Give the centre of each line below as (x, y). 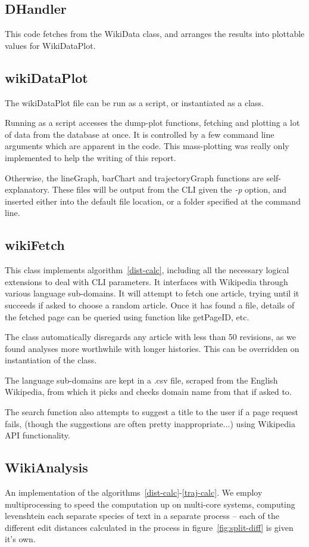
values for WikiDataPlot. (50, 45)
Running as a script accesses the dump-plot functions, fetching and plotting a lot (152, 123)
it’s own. (20, 539)
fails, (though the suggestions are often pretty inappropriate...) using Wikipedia (150, 423)
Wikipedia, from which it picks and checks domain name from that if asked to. (148, 392)
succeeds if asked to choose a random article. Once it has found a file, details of (150, 305)
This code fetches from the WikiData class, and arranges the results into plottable (155, 34)
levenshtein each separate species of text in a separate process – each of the (142, 516)
